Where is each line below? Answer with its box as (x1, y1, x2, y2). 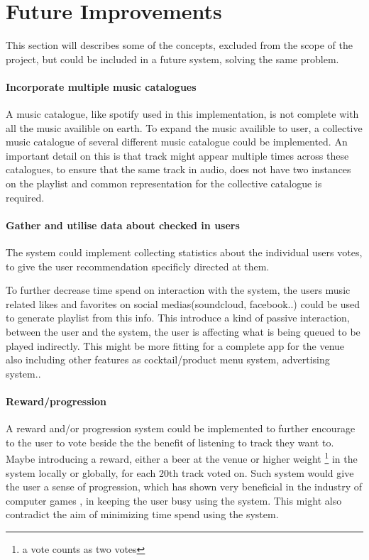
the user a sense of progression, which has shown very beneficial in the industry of (6, 479, 363, 494)
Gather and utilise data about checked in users (6, 217, 240, 232)
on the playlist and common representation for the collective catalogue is (6, 176, 322, 191)
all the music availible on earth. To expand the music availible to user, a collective (6, 120, 363, 135)
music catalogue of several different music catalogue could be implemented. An (6, 134, 348, 149)
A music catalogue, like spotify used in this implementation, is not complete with (6, 106, 359, 121)
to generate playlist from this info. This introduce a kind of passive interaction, (6, 310, 350, 325)
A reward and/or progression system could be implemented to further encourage (6, 421, 356, 436)
